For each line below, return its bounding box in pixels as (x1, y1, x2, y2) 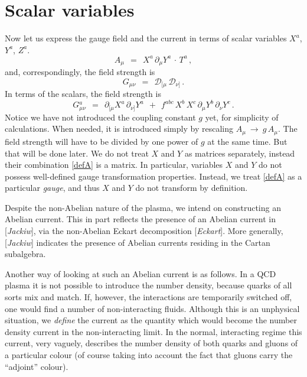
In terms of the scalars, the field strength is (5, 87, 161, 100)
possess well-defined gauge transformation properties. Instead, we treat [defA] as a (5, 170, 302, 182)
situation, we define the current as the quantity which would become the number (5, 314, 297, 326)
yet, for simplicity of (205, 110, 279, 123)
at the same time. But (207, 135, 288, 147)
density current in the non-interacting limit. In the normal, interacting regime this (5, 325, 302, 337)
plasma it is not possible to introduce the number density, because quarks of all (5, 279, 292, 291)
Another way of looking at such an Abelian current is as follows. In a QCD (5, 267, 276, 279)
